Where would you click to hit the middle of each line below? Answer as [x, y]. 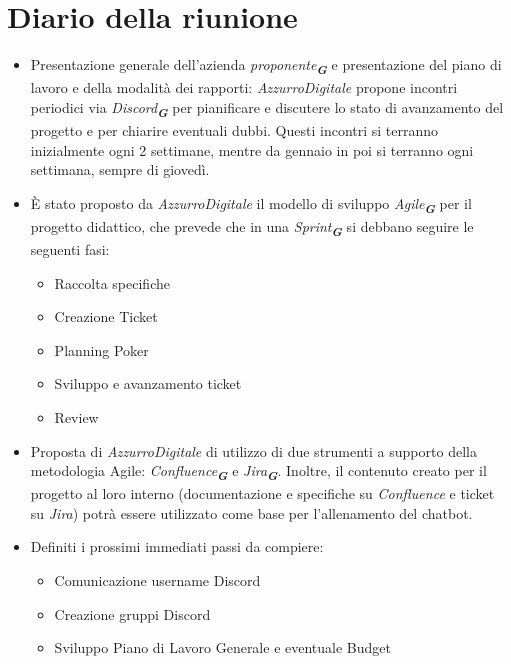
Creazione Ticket [106, 316]
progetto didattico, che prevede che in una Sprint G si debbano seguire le [252, 227]
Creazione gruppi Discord [132, 613]
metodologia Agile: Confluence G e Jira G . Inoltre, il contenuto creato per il [258, 472]
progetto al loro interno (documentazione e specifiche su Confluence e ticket [262, 493]
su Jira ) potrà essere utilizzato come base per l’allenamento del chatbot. [251, 512]
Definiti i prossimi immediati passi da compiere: [177, 546]
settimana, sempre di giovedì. [120, 169]
